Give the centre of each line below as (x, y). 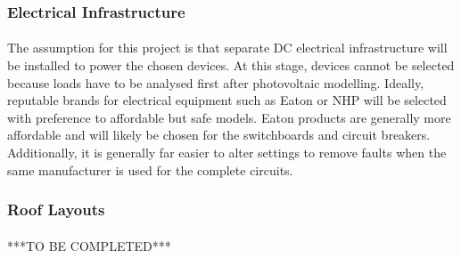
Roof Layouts (56, 210)
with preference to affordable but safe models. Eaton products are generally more (229, 117)
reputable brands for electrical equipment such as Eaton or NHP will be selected (227, 100)
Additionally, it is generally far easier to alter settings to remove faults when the (227, 152)
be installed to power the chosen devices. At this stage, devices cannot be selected (231, 65)
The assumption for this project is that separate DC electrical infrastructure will (227, 48)
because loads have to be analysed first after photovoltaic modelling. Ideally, (216, 82)
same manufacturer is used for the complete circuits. (150, 169)
